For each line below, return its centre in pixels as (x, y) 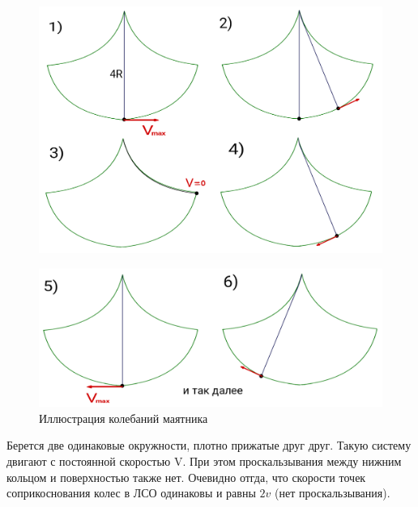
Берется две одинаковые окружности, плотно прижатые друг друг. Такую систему (209, 445)
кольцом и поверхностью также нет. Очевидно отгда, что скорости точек (186, 477)
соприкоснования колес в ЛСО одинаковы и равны (131, 493)
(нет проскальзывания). (332, 493)
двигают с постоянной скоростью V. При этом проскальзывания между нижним (204, 461)
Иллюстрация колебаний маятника (124, 418)
